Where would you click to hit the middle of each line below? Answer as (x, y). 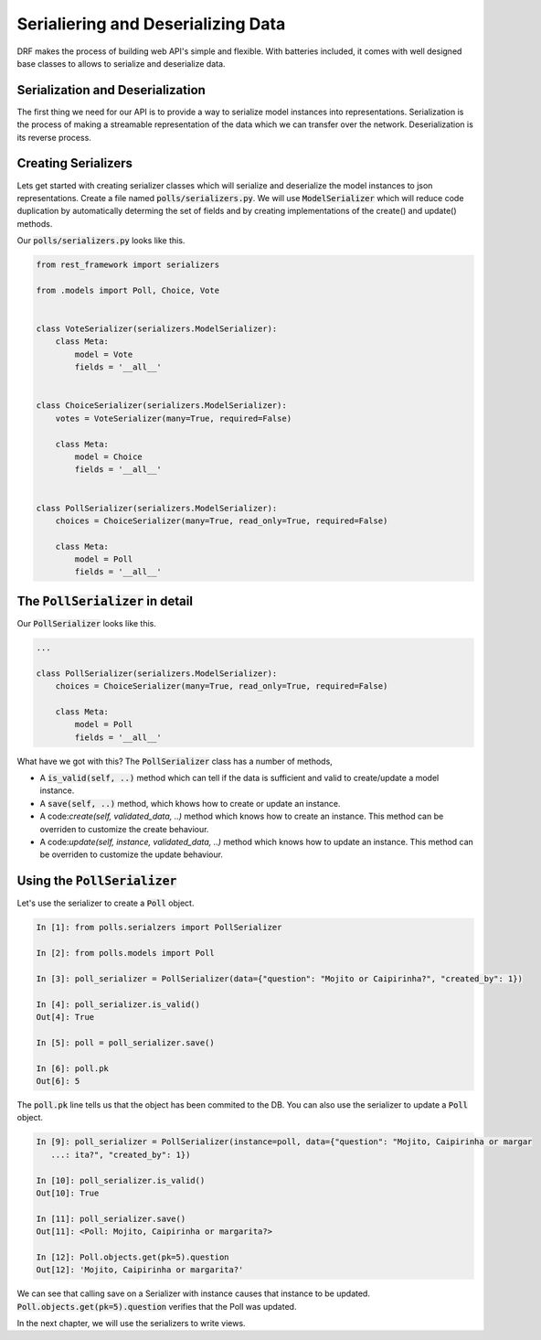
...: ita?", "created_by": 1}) (121, 1154)
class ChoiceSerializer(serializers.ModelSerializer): (161, 406)
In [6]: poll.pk (73, 1068)
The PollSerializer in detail (105, 600)
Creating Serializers (74, 163)
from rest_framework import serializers (127, 265)
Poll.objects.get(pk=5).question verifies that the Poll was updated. (157, 1306)
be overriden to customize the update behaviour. (132, 854)
